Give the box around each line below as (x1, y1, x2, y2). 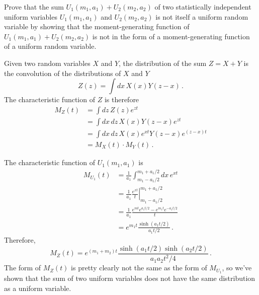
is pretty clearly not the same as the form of (71, 262, 207, 273)
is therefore (104, 94, 139, 105)
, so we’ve (222, 262, 252, 273)
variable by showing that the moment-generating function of (4, 21, 190, 32)
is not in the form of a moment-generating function (92, 31, 250, 41)
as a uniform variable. (4, 282, 71, 293)
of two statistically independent (154, 2, 251, 12)
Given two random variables (4, 57, 91, 68)
